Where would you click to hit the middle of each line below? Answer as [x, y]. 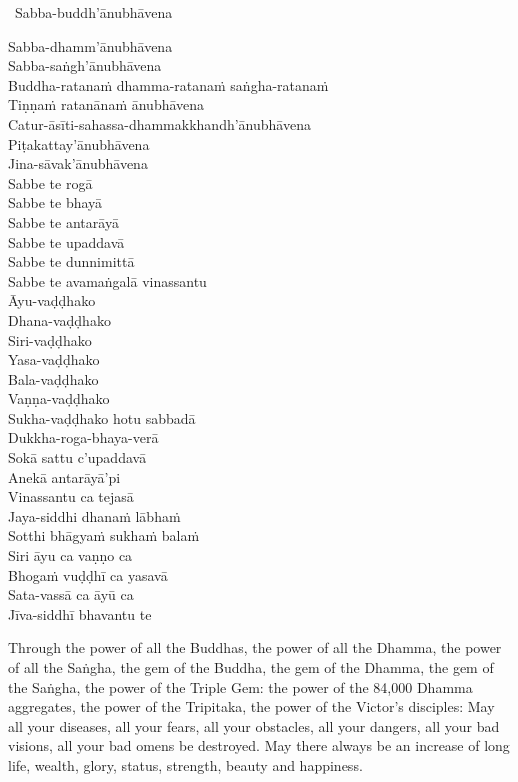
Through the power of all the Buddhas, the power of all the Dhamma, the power [255, 647]
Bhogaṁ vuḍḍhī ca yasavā [88, 574]
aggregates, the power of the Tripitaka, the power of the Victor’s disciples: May [251, 706]
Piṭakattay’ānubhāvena [79, 143]
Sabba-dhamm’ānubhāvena [90, 45]
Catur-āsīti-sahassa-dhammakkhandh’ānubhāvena [159, 123]
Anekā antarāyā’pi [64, 476]
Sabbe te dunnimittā [71, 261]
